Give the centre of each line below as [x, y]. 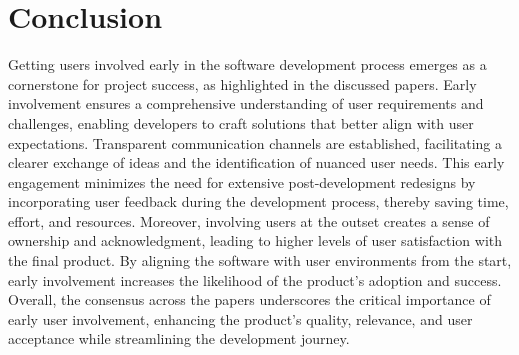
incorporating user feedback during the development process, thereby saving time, [258, 201]
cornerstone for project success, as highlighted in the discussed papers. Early [242, 83]
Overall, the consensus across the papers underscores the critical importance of [249, 299]
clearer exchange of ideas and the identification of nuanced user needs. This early [256, 162]
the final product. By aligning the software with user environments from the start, [260, 260]
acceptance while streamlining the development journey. [179, 338]
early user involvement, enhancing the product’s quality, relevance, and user [240, 318]
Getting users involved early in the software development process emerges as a [247, 64]
